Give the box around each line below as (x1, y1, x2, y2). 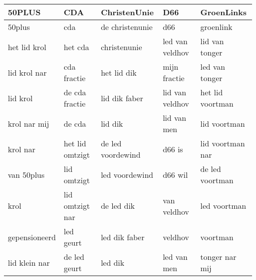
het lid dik (100, 66, 137, 78)
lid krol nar (8, 66, 47, 78)
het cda (64, 41, 90, 53)
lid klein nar (8, 256, 50, 268)
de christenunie (100, 21, 153, 32)
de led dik (100, 200, 135, 211)
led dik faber (100, 231, 145, 243)
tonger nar (200, 251, 237, 262)
